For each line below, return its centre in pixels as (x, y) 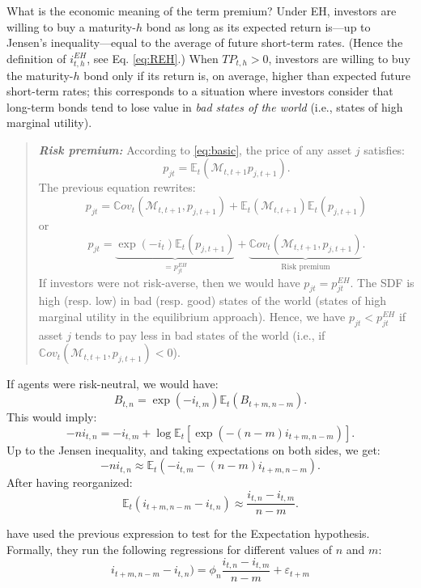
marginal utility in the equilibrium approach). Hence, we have (192, 317)
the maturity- (40, 75)
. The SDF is (382, 282)
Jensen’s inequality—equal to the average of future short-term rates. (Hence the (205, 42)
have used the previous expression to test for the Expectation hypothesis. (188, 533)
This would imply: (52, 417)
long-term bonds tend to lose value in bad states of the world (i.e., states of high (205, 106)
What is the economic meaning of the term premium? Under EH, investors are (202, 11)
